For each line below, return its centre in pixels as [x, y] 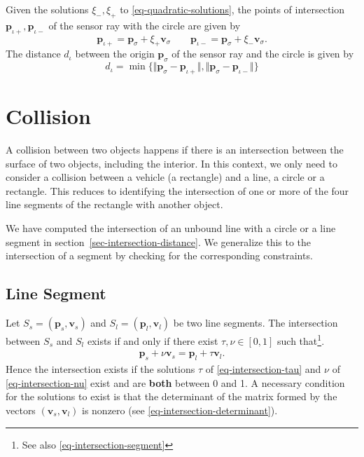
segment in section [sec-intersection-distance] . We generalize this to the [159, 241]
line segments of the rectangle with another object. [114, 204]
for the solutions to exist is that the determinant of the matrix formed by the [171, 396]
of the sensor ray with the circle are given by [145, 25]
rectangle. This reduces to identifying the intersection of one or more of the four [177, 190]
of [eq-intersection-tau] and [263, 369]
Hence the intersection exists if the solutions [100, 369]
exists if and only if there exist [153, 340]
